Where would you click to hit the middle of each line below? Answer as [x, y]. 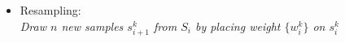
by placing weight [238, 26]
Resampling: [50, 10]
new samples [92, 26]
